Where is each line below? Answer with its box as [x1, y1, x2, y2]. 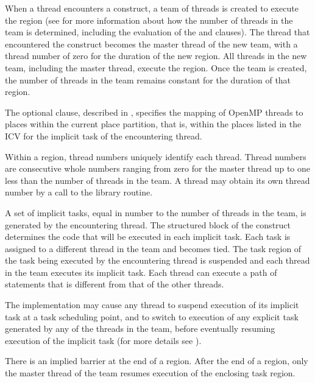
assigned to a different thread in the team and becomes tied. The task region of [5, 242, 302, 255]
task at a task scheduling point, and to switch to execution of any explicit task [5, 310, 299, 323]
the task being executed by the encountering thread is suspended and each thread [5, 254, 310, 267]
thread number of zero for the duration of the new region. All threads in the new [5, 49, 307, 62]
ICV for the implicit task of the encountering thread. [5, 129, 202, 142]
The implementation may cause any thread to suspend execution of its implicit [5, 298, 299, 311]
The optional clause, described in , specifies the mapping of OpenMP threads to [5, 105, 303, 118]
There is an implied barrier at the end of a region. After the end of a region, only [5, 354, 308, 367]
